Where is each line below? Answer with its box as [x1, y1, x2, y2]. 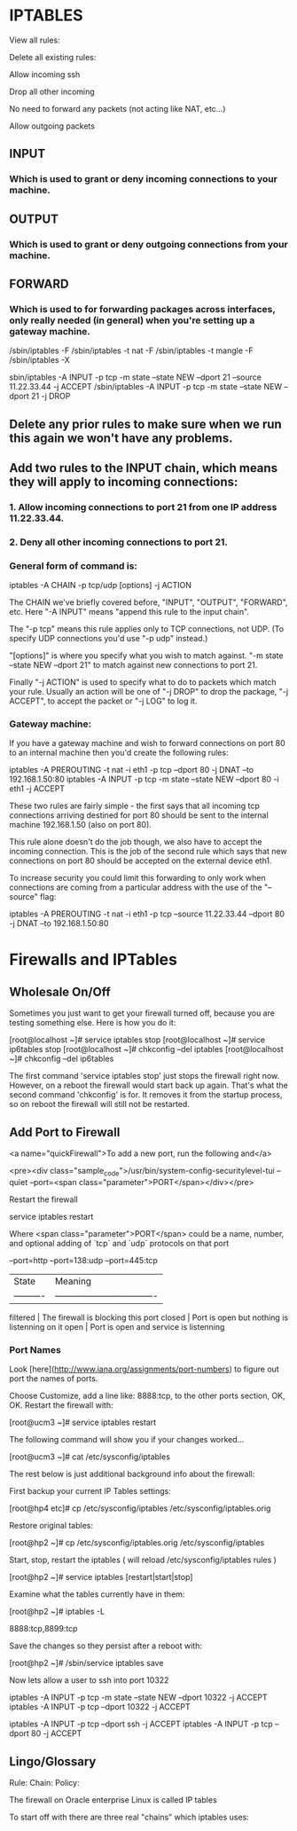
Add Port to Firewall [9, 1124, 121, 1140]
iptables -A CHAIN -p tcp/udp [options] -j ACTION [9, 580, 192, 591]
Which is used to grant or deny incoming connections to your [9, 173, 277, 185]
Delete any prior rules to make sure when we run [9, 416, 282, 431]
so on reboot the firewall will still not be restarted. [9, 1099, 191, 1110]
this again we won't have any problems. [9, 430, 233, 445]
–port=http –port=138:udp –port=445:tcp [9, 1255, 158, 1266]
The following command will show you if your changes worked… [9, 1434, 245, 1445]
